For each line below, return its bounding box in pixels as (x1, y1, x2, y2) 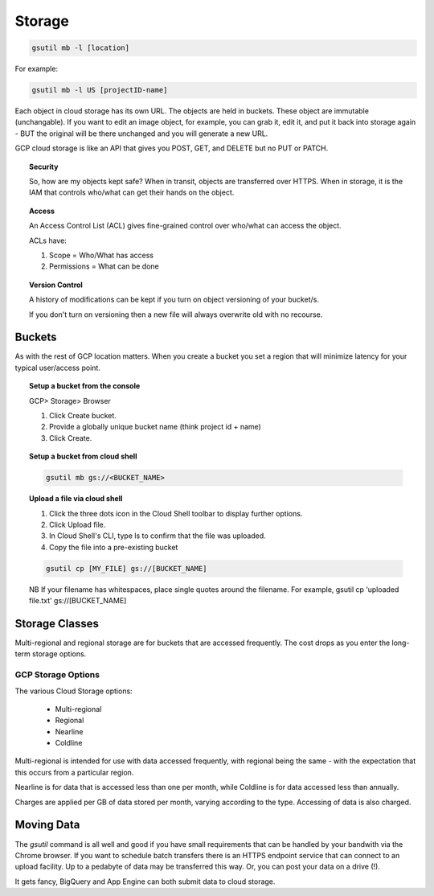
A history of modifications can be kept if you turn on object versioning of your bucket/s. (29, 294, 319, 305)
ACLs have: (29, 236, 68, 245)
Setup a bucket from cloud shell (29, 451, 137, 462)
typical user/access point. (14, 363, 100, 372)
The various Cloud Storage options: (14, 686, 133, 696)
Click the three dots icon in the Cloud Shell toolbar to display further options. (49, 508, 303, 518)
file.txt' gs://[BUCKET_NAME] (29, 596, 127, 606)
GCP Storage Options (14, 669, 100, 680)
